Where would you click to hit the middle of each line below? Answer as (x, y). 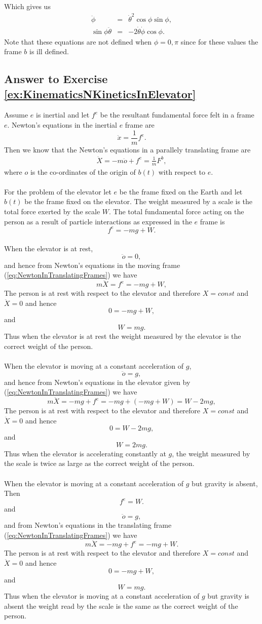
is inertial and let (63, 115)
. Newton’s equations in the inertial (62, 124)
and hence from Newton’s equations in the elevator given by (97, 382)
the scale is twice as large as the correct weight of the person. (99, 463)
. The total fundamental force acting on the (177, 211)
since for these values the (219, 41)
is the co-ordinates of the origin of (83, 171)
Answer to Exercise (56, 79)
